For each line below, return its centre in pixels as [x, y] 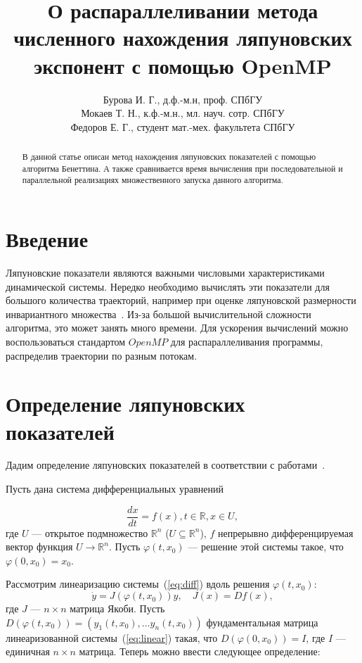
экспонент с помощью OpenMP [183, 65]
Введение [47, 239]
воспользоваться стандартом [66, 341]
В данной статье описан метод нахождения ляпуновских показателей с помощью [169, 157]
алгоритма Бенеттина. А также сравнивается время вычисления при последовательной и [182, 168]
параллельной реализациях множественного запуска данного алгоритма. [153, 180]
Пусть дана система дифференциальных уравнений [115, 489]
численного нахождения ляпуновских [183, 38]
